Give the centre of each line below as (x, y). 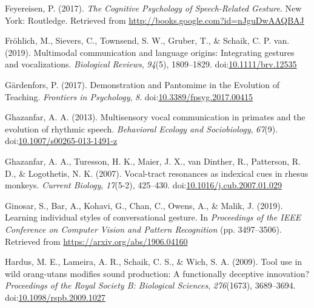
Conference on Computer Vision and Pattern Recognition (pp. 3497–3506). (143, 229)
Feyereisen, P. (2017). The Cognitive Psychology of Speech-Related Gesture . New (153, 8)
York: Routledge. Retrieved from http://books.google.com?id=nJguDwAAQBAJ (155, 20)
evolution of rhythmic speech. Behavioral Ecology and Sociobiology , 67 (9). (142, 128)
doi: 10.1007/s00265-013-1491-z (61, 141)
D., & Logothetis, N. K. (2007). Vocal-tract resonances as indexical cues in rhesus (157, 173)
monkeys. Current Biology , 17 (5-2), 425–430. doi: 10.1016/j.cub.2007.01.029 (143, 185)
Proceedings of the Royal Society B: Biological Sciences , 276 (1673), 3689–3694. (150, 285)
